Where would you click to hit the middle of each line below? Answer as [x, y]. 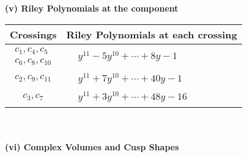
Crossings [33, 34]
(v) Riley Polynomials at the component [92, 8]
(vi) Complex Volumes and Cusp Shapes [92, 146]
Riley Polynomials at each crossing [152, 34]
